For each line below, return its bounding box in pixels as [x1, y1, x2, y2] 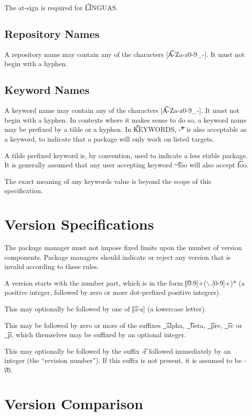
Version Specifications [4, 214, 154, 234]
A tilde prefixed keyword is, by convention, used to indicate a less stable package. [4, 150, 248, 160]
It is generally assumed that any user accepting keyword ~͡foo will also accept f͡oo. [4, 160, 249, 170]
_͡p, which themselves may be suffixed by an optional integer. [4, 329, 186, 340]
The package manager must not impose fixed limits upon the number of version [4, 242, 242, 253]
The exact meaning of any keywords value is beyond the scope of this [4, 176, 212, 186]
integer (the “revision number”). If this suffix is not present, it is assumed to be [4, 355, 242, 365]
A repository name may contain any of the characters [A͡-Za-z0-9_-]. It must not [4, 49, 245, 59]
